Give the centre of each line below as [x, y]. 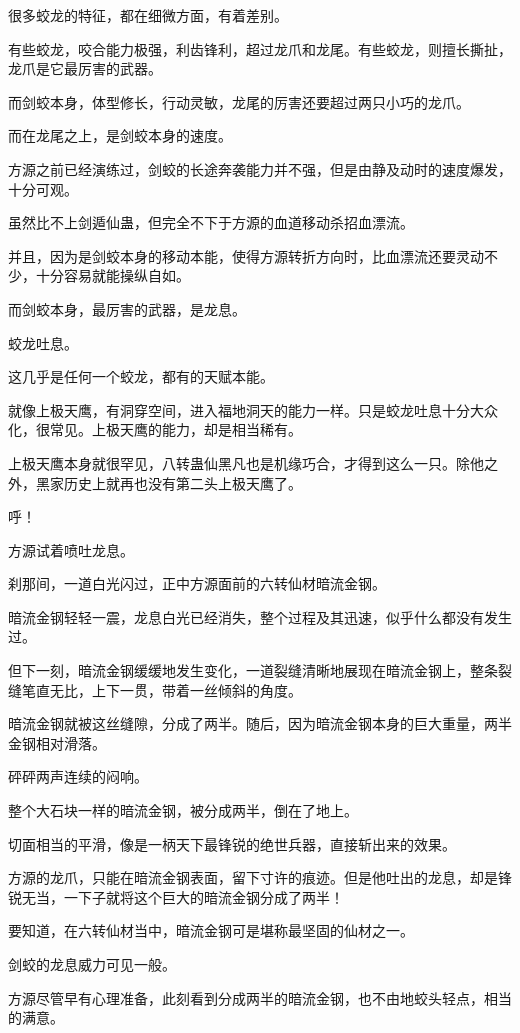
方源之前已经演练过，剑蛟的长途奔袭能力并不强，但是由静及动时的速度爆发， [260, 168]
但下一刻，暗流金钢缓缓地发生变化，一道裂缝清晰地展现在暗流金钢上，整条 [253, 670]
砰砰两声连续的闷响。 [78, 776]
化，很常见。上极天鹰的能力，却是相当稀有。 [155, 429]
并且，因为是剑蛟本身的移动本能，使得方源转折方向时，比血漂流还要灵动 [246, 255]
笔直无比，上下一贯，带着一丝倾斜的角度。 [161, 689]
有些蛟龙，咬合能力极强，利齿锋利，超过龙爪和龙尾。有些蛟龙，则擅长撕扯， [260, 48]
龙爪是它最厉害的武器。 [85, 68]
